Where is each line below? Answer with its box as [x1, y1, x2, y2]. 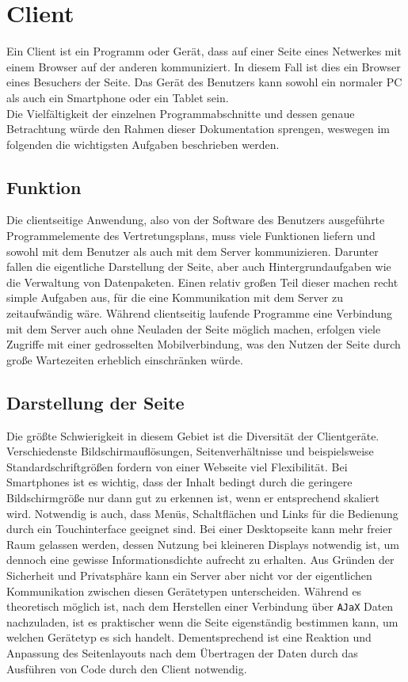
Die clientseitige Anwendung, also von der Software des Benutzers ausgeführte [6, 211, 385, 228]
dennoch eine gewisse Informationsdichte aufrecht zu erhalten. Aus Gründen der [6, 551, 395, 568]
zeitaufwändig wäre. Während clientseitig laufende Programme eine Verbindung [6, 305, 393, 322]
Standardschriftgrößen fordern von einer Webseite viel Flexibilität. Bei [6, 458, 348, 474]
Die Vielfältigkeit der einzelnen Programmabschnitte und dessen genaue [6, 105, 355, 121]
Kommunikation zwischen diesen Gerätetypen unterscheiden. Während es [6, 582, 362, 599]
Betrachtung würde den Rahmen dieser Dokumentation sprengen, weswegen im [6, 120, 390, 137]
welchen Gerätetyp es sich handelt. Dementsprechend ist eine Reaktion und [6, 629, 372, 646]
